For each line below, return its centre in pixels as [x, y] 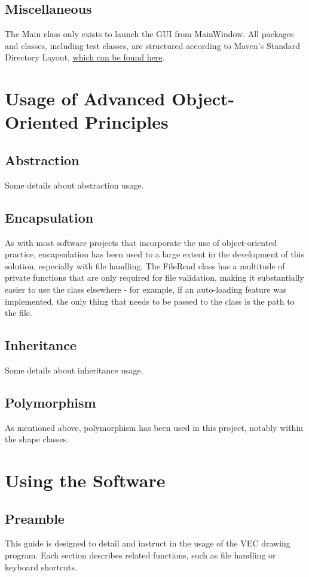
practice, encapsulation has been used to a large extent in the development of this [154, 254]
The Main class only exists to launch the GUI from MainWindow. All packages [149, 34]
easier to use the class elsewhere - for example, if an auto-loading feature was [146, 289]
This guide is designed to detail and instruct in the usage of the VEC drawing [148, 543]
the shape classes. [37, 439]
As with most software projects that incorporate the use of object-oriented [141, 242]
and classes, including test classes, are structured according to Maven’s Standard [152, 45]
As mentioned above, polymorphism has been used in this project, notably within [154, 427]
